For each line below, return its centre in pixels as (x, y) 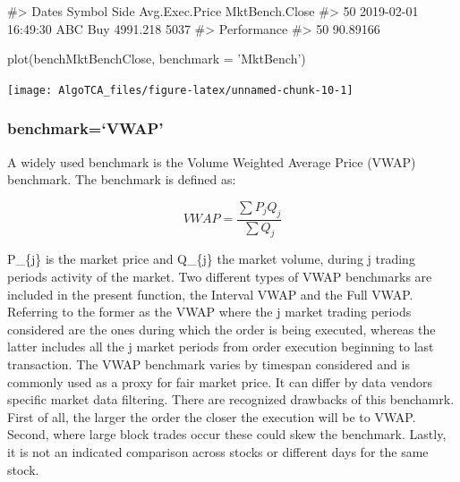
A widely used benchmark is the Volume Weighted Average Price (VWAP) (212, 161)
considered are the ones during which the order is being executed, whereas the (221, 329)
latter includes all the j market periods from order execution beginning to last (221, 347)
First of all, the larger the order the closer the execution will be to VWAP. (212, 416)
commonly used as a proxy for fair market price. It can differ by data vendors (220, 381)
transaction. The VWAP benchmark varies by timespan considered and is (209, 364)
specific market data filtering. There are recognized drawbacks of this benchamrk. (231, 399)
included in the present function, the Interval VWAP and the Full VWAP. (210, 294)
